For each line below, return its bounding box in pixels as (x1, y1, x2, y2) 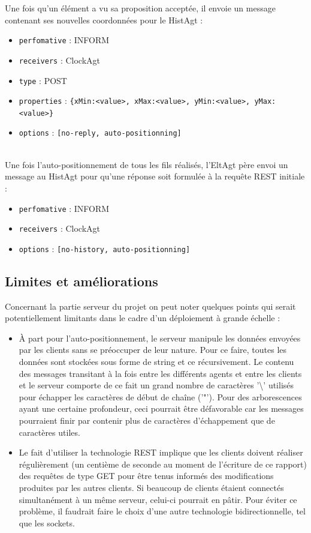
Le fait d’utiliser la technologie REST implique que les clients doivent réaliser (19, 446, 303, 459)
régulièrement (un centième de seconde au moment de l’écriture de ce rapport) (19, 457, 307, 470)
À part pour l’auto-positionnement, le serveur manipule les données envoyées (19, 331, 301, 344)
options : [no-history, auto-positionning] (19, 242, 191, 254)
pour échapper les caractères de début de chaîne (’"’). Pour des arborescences (19, 390, 302, 403)
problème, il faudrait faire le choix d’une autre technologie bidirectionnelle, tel (19, 505, 306, 517)
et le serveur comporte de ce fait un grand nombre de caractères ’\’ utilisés (19, 379, 294, 391)
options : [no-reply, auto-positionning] (19, 126, 182, 139)
